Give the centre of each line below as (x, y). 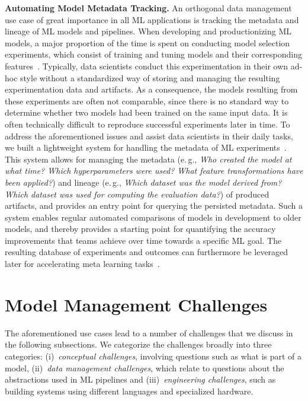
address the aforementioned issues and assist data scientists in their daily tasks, (149, 136)
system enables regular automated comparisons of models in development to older (153, 217)
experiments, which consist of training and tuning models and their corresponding (153, 54)
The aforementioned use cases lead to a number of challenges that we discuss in (149, 332)
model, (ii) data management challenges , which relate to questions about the (145, 367)
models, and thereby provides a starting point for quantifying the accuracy (140, 229)
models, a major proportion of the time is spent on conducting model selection (147, 42)
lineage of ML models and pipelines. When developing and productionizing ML (148, 31)
